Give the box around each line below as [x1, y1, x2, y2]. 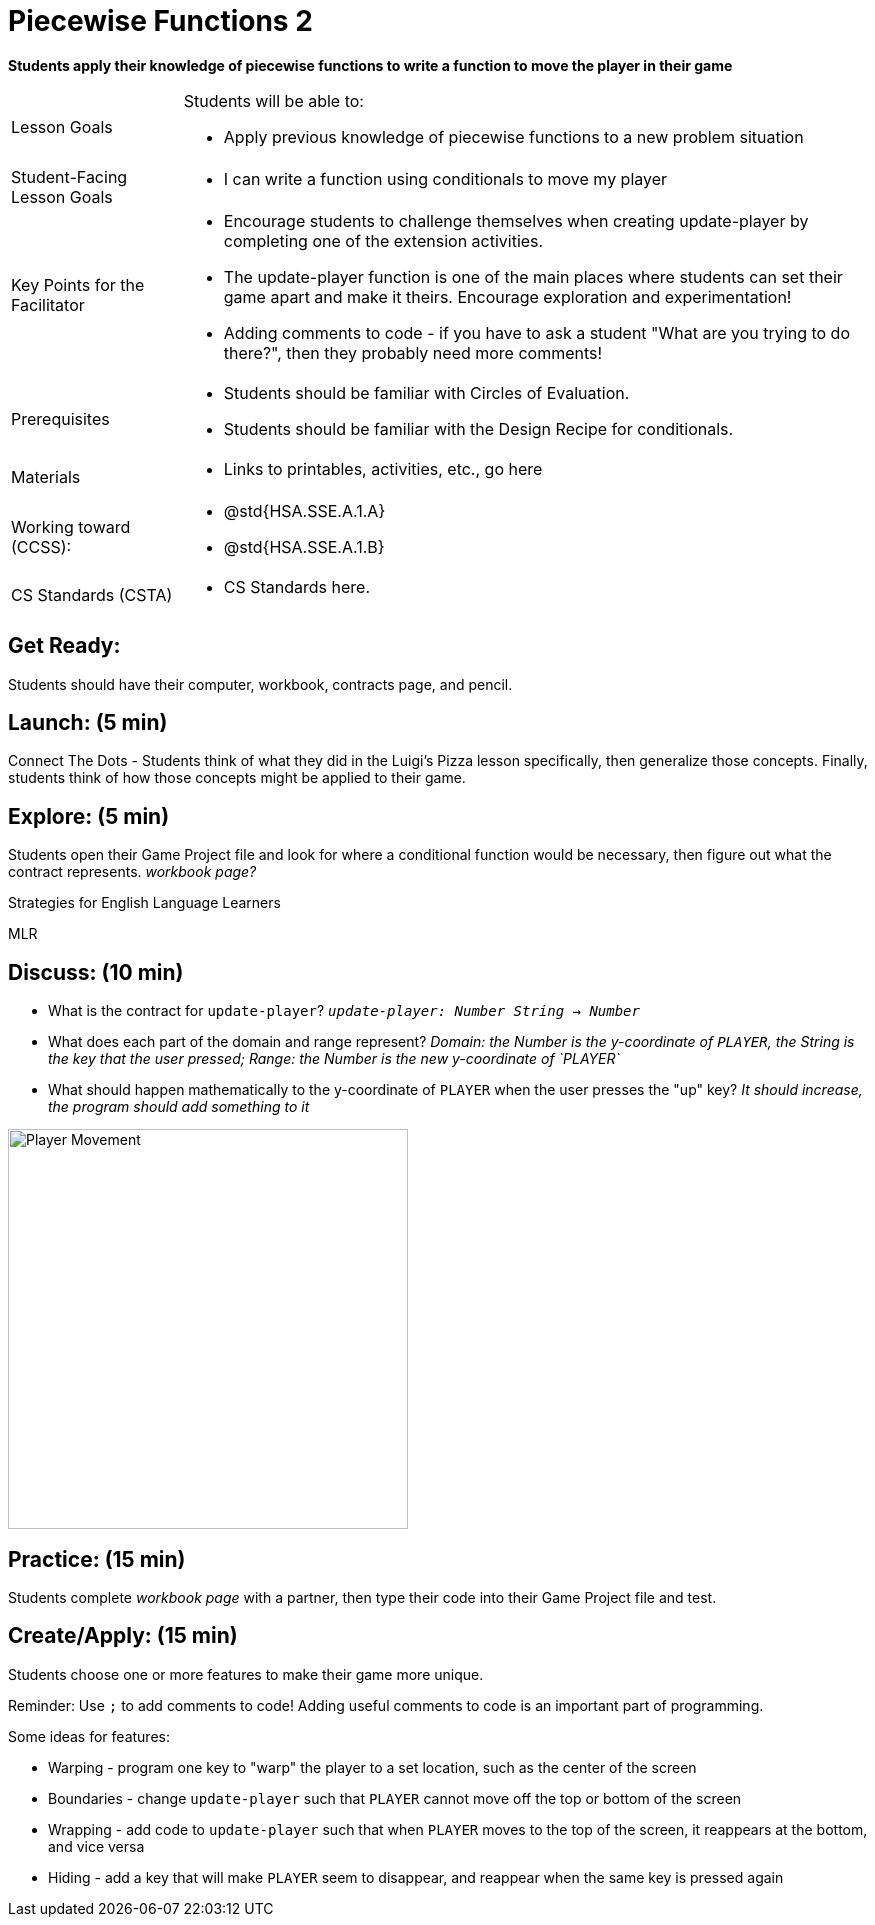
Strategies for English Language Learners [8, 894, 281, 912]
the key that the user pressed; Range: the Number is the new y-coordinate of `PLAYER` [48, 1050, 620, 1068]
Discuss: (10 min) [8, 959, 184, 985]
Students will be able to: [183, 90, 364, 111]
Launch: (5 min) [8, 710, 168, 736]
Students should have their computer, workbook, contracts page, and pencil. [8, 675, 513, 693]
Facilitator [11, 294, 85, 315]
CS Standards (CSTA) [11, 584, 173, 605]
